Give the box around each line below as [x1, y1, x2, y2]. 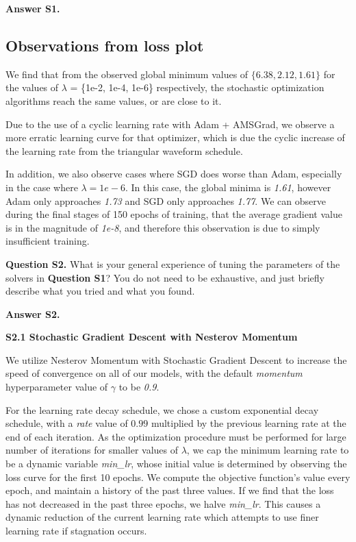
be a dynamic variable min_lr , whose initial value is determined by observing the [5, 456, 347, 471]
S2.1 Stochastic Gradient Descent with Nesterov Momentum [5, 330, 298, 344]
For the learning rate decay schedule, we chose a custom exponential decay [5, 402, 319, 417]
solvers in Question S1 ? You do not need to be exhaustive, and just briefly [5, 270, 325, 284]
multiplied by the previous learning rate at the [151, 416, 346, 430]
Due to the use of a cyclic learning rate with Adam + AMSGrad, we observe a [5, 116, 335, 131]
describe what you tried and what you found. [5, 284, 195, 298]
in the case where [5, 180, 78, 194]
